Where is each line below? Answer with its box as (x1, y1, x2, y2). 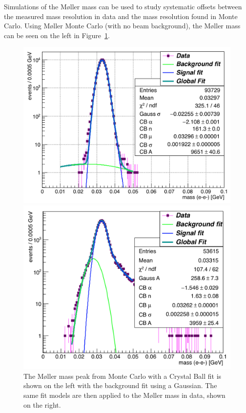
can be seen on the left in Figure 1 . (4, 30, 110, 40)
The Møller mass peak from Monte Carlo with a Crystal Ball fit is (23, 370, 222, 381)
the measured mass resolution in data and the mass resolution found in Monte (4, 11, 238, 21)
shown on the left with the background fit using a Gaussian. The (23, 380, 217, 391)
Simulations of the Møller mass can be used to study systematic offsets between (4, 1, 242, 11)
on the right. (23, 399, 61, 410)
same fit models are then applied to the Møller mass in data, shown (23, 390, 225, 400)
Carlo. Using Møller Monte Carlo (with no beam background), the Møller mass (4, 21, 241, 31)
